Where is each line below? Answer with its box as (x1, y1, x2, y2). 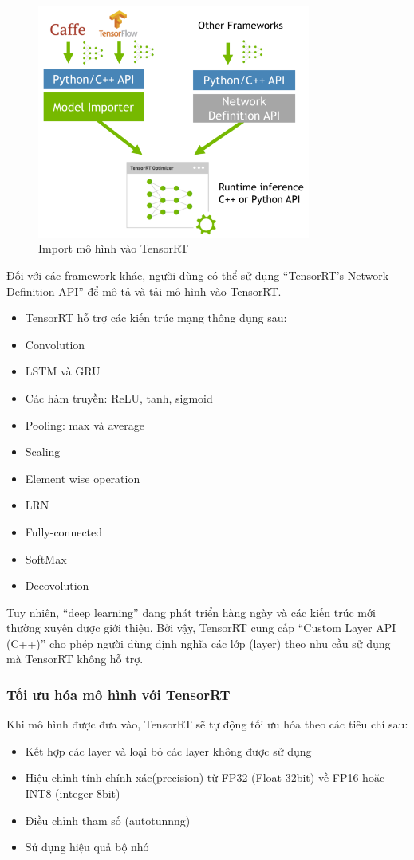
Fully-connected (25, 523, 103, 540)
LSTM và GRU (25, 363, 101, 379)
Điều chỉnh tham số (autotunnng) (25, 811, 191, 828)
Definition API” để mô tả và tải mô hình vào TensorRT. (6, 282, 282, 299)
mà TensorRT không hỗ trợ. (6, 650, 144, 667)
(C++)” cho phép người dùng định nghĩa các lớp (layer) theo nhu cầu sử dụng (6, 634, 391, 651)
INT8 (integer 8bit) (25, 785, 120, 802)
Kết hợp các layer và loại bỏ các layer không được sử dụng (25, 742, 312, 759)
